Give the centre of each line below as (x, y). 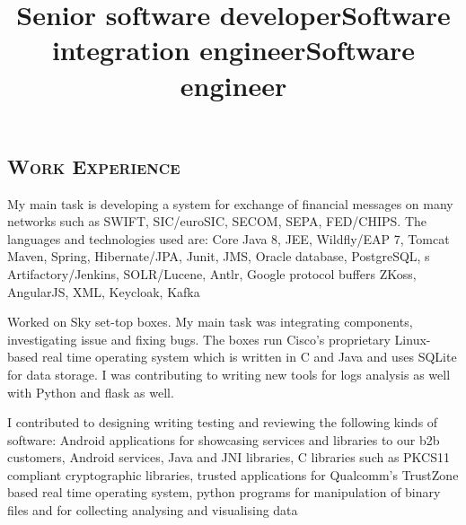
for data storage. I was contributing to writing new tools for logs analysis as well (229, 374)
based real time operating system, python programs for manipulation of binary (224, 492)
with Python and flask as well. (91, 392)
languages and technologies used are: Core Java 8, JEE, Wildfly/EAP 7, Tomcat (229, 238)
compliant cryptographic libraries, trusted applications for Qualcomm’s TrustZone (233, 474)
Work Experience (94, 166)
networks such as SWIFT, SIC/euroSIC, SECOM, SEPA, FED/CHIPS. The (217, 221)
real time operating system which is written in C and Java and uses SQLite (249, 357)
